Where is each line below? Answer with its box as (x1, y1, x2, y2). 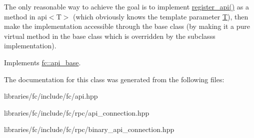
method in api (4, 11, 47, 21)
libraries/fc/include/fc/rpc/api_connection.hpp (4, 107, 149, 118)
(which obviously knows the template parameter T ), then (73, 11, 248, 21)
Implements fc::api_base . (4, 57, 81, 67)
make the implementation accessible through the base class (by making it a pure (4, 21, 250, 31)
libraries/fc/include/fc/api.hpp (4, 91, 98, 101)
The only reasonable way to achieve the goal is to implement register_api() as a (4, 1, 249, 11)
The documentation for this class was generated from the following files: (4, 74, 224, 84)
